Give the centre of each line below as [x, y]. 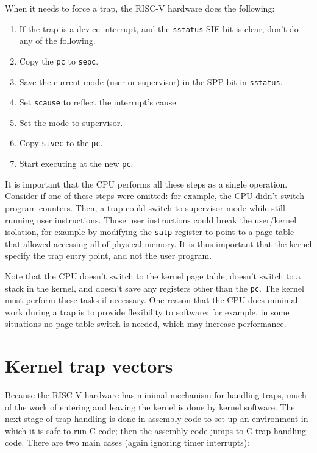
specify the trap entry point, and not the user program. [109, 255]
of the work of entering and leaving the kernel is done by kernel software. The [150, 406]
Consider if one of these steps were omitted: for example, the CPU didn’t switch [155, 196]
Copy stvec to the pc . [61, 143]
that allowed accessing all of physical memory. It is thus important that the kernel [158, 243]
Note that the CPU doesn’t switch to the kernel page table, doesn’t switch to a [153, 276]
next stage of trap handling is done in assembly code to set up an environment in [157, 419]
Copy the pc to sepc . [59, 61]
